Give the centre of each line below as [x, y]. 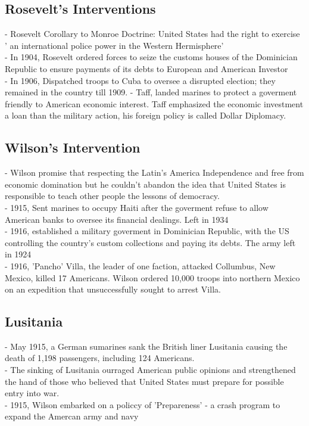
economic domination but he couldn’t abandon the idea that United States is [145, 184]
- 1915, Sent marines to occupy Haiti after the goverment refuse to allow [137, 207]
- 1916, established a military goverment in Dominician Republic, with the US [147, 231]
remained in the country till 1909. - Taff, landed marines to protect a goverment [151, 92]
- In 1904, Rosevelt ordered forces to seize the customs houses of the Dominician [151, 57]
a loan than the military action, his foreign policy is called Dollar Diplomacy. [146, 115]
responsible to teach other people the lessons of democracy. [112, 196]
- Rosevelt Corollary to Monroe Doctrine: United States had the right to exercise [152, 34]
